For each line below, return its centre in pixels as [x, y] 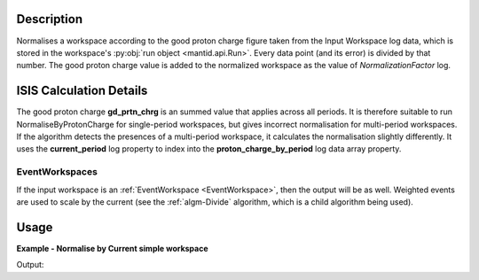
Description [50, 19]
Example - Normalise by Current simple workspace [112, 248]
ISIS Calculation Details [82, 91]
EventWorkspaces [57, 172]
